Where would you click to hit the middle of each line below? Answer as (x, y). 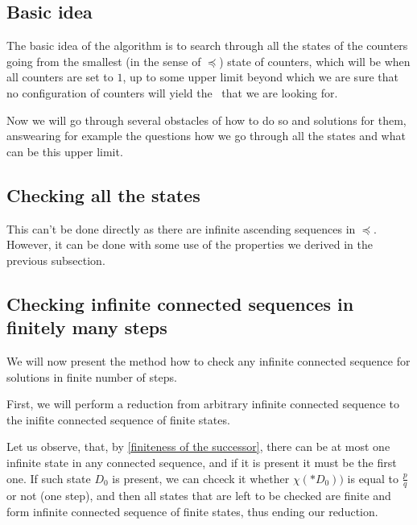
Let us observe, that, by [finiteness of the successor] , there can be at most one (198, 446)
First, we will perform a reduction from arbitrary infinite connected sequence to (203, 404)
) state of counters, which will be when (315, 61)
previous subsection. (56, 260)
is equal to (373, 478)
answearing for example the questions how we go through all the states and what (206, 136)
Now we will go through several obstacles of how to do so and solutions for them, (206, 120)
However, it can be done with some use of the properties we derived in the (190, 244)
